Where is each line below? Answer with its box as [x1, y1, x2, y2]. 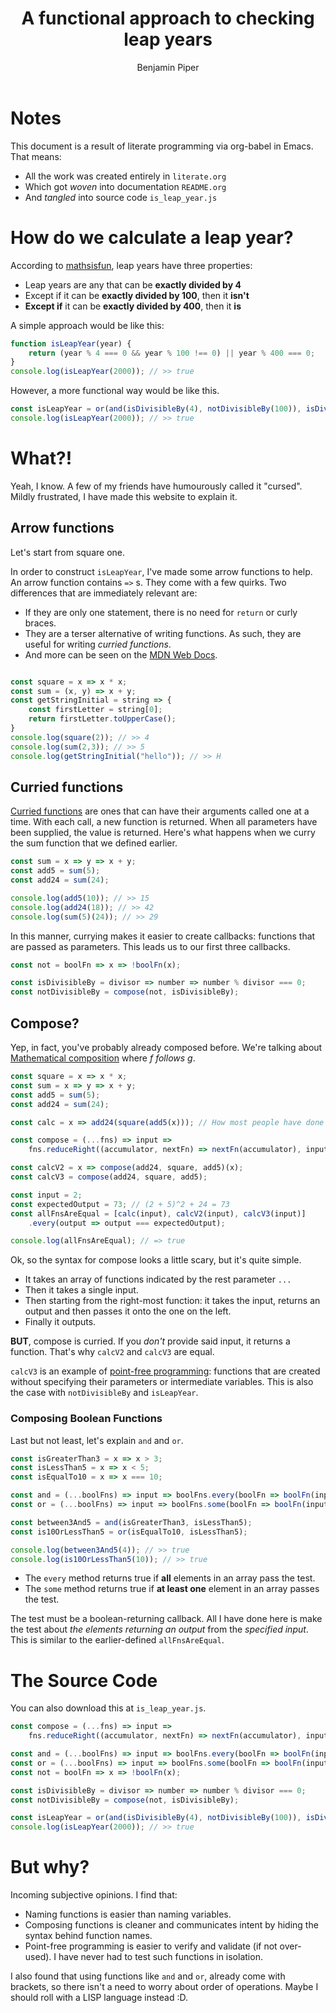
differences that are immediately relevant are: [10, 587, 198, 599]
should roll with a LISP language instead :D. [10, 1992, 189, 2004]
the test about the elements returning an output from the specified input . [10, 1623, 309, 1636]
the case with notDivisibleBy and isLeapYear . [10, 1387, 199, 1399]
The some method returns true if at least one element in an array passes [24, 1583, 320, 1595]
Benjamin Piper [136, 61, 200, 73]
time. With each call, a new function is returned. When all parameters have [10, 816, 318, 828]
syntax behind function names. [24, 1930, 153, 1942]
